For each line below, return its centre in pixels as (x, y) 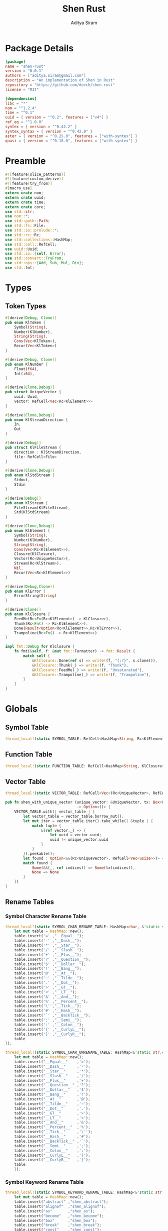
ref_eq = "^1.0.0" (24, 122)
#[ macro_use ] (19, 188)
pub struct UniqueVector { (33, 392)
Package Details (39, 48)
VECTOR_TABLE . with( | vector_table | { (54, 812)
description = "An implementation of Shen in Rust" (60, 80)
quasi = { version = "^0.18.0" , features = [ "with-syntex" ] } (71, 141)
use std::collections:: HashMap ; (39, 240)
